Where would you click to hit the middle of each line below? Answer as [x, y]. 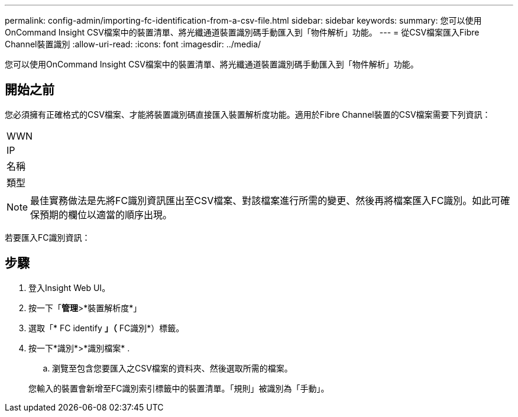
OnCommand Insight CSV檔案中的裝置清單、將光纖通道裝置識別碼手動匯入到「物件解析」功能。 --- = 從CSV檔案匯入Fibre [242, 32]
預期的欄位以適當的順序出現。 [106, 214]
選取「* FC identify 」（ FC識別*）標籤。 [106, 328]
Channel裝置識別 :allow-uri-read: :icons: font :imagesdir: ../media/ [133, 44]
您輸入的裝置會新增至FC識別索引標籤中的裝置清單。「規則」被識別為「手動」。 [179, 388]
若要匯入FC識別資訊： [48, 237]
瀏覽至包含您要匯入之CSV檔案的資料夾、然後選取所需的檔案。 [172, 368]
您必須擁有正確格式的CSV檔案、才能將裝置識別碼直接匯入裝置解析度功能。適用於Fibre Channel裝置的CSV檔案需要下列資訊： [248, 114]
